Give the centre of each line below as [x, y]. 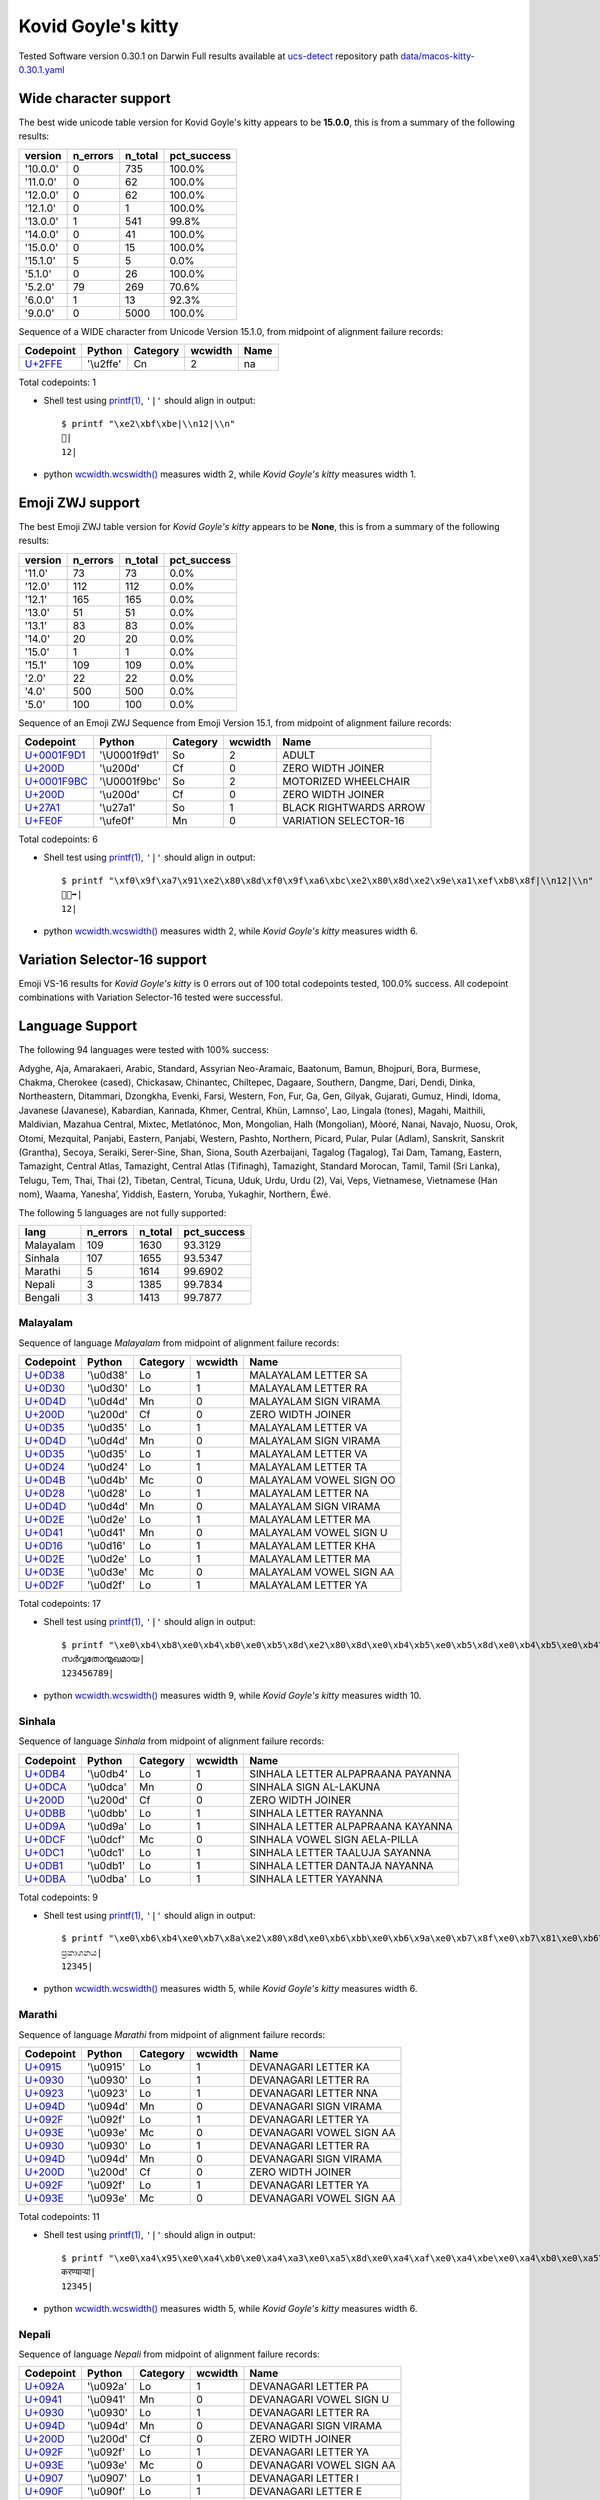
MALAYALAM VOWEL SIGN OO [322, 1480]
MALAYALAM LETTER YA [308, 1585]
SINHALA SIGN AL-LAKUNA [315, 1787]
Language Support [78, 1026]
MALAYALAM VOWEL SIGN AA [322, 1572]
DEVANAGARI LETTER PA [309, 2387]
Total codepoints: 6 [58, 839]
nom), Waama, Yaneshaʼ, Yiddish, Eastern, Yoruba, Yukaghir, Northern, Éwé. [175, 1194]
